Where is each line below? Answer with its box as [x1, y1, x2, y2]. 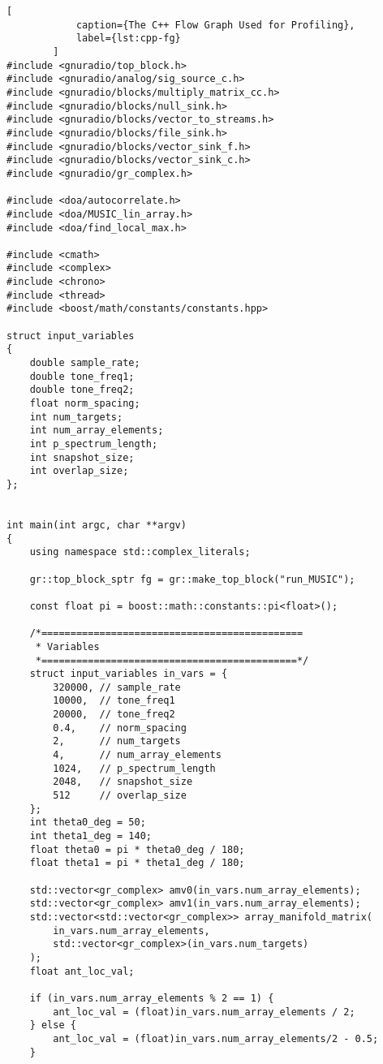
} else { [29, 1019, 76, 1032]
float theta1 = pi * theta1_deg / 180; [29, 857, 245, 869]
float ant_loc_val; [29, 965, 135, 977]
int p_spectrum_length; [29, 438, 158, 450]
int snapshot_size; [29, 451, 135, 463]
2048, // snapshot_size [53, 776, 193, 788]
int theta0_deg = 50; [29, 816, 146, 829]
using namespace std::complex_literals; [29, 546, 251, 558]
